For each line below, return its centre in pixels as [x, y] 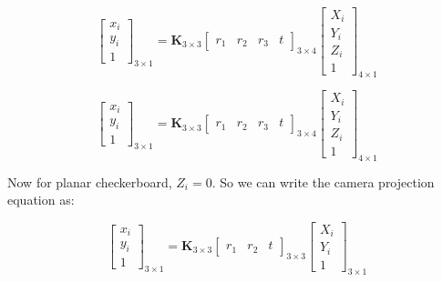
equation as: [41, 200]
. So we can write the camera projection [323, 181]
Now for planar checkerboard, [90, 181]
